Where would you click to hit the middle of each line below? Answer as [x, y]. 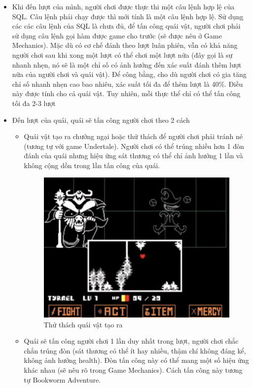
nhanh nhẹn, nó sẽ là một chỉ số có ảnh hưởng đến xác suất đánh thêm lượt [127, 64]
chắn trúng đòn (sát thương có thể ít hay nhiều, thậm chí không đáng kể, [135, 350]
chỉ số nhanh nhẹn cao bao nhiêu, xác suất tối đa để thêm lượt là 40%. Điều [127, 84]
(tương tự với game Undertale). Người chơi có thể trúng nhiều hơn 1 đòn [134, 146]
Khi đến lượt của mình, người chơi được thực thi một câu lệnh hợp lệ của [123, 6]
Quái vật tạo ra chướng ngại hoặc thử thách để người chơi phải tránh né [133, 136]
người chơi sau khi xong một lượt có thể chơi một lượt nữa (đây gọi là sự [122, 54]
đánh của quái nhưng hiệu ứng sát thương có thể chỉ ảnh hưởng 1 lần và [133, 156]
